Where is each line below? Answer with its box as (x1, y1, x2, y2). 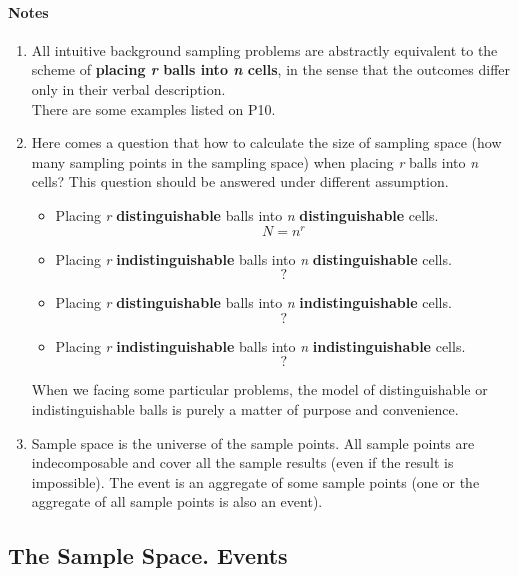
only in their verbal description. (31, 78, 226, 99)
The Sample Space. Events (8, 540, 288, 571)
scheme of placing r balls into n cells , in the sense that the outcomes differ (31, 59, 510, 80)
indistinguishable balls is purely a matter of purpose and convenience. (31, 399, 459, 419)
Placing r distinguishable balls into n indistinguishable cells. (55, 292, 452, 313)
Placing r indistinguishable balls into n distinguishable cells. (55, 248, 452, 269)
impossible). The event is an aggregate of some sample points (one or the (31, 471, 480, 492)
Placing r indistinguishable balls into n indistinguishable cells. (55, 335, 466, 356)
